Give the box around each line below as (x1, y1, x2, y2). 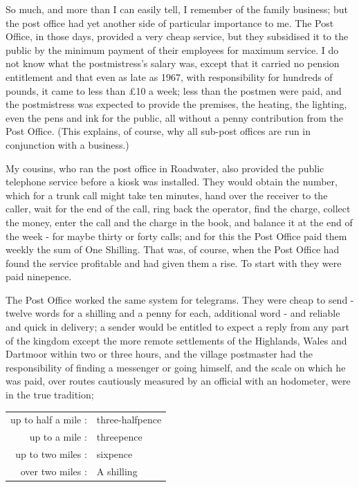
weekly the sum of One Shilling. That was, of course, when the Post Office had (6, 242, 340, 257)
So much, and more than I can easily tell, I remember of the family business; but (6, 2, 349, 16)
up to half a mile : (10, 412, 87, 427)
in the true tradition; (6, 387, 94, 402)
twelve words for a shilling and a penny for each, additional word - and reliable (6, 306, 340, 320)
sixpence (96, 447, 133, 461)
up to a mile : (29, 430, 87, 444)
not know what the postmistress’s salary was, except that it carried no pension (6, 56, 340, 71)
